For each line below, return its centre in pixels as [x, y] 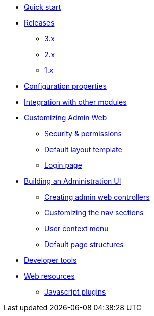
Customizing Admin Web [66, 118]
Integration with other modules [75, 102]
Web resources [49, 276]
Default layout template [83, 149]
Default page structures [84, 244]
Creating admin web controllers [97, 197]
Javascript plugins [75, 292]
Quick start [42, 7]
